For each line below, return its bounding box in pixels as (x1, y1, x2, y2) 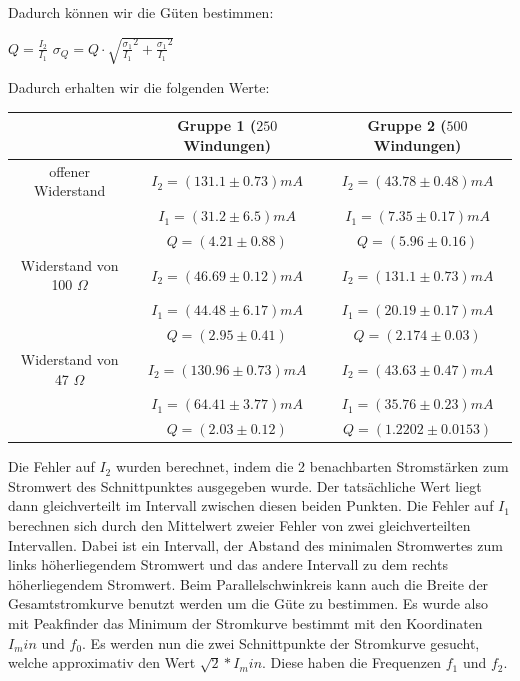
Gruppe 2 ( (367, 115, 447, 136)
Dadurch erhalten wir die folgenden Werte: (8, 77, 270, 98)
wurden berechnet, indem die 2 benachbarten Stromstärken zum (115, 456, 509, 477)
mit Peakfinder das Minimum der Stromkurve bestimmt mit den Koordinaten (8, 613, 483, 634)
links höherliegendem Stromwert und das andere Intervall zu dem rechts (8, 554, 448, 575)
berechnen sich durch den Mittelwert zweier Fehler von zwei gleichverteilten (8, 515, 471, 536)
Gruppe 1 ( (177, 115, 257, 136)
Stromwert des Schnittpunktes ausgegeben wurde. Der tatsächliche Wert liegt (8, 475, 482, 496)
